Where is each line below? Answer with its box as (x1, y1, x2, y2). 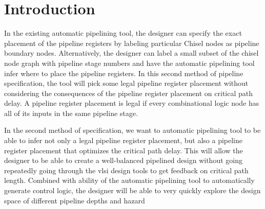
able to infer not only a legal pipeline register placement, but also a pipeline (4, 135, 243, 146)
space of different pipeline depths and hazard (4, 195, 145, 205)
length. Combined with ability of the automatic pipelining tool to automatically (4, 175, 255, 185)
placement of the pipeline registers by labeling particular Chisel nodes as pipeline (4, 37, 259, 48)
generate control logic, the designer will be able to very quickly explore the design (4, 185, 261, 196)
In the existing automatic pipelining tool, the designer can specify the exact (4, 28, 242, 38)
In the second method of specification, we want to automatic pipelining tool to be (4, 125, 261, 135)
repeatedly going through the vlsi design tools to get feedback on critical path (4, 165, 249, 175)
